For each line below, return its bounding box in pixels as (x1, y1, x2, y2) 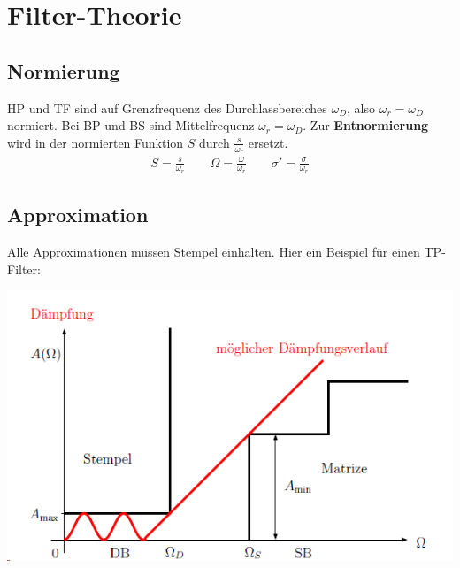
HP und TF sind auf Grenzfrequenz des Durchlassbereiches (7, 98, 327, 117)
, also (347, 98, 375, 117)
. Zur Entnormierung (303, 116, 429, 134)
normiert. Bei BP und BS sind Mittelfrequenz (7, 116, 255, 134)
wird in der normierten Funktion (7, 133, 184, 151)
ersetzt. (248, 133, 288, 151)
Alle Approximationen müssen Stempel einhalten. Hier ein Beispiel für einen (7, 242, 420, 260)
